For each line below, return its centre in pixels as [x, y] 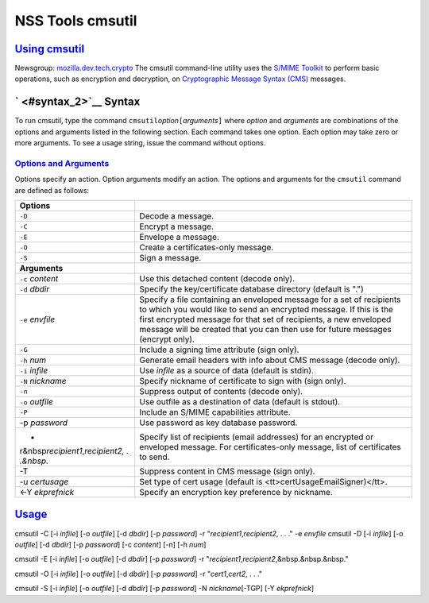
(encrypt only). [167, 339]
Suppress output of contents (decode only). [221, 392]
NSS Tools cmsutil [76, 21]
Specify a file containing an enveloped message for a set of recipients [270, 300]
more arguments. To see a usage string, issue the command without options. [140, 143]
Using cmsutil [50, 49]
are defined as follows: [52, 190]
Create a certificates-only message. [207, 248]
